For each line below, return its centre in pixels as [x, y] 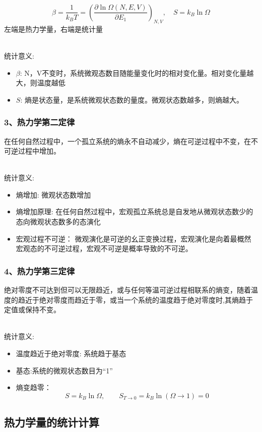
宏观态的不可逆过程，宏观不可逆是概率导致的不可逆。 [104, 248]
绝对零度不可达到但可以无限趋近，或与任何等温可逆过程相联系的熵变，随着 [127, 290]
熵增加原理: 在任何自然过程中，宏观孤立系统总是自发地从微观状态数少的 [135, 211]
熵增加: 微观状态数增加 [53, 194]
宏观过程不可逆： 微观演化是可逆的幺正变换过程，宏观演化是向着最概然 [134, 238]
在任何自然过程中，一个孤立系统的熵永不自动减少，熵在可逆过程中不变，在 [127, 141]
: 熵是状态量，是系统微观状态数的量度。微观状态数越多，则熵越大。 [132, 99]
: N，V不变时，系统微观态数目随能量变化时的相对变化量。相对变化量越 [137, 73]
